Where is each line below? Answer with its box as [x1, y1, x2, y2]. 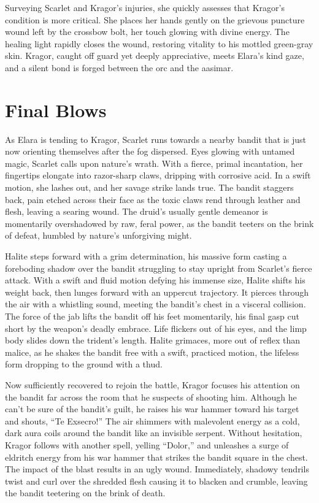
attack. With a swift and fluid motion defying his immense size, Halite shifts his [5, 274, 306, 286]
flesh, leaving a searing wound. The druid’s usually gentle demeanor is [5, 205, 268, 218]
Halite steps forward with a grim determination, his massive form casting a [5, 250, 287, 263]
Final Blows [5, 97, 107, 122]
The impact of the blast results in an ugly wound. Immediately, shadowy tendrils [5, 463, 309, 475]
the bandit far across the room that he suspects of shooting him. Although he [5, 390, 297, 403]
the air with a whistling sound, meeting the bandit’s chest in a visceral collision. [5, 298, 306, 310]
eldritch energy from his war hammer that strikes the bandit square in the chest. [5, 450, 308, 463]
